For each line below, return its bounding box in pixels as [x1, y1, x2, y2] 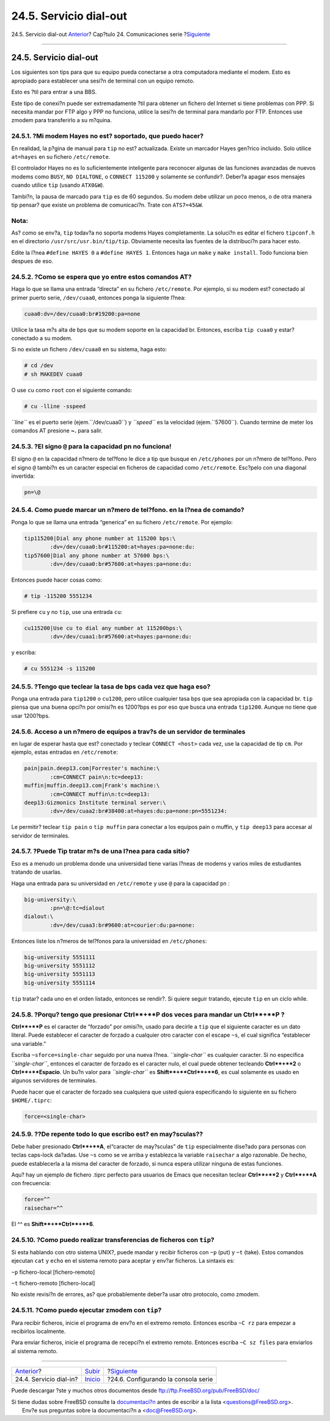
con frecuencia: [11, 1180, 51, 1187]
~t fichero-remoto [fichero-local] [11, 1280, 95, 1287]
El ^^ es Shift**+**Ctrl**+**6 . [11, 1220, 95, 1227]
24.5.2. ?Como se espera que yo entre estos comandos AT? [11, 272, 192, 281]
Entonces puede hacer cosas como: [11, 576, 102, 583]
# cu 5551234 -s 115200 [24, 665, 96, 672]
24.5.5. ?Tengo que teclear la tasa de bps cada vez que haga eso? [11, 682, 211, 690]
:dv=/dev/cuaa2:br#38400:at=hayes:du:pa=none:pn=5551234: [50, 808, 227, 815]
